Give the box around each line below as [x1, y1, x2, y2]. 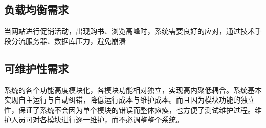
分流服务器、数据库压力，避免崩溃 [11, 35, 126, 46]
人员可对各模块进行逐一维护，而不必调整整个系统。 [11, 114, 183, 125]
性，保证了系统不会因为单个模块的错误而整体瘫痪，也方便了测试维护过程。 [4, 104, 255, 115]
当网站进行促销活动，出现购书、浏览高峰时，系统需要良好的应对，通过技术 [4, 25, 255, 36]
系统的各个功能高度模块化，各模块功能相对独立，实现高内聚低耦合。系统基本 [4, 84, 262, 95]
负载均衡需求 [4, 2, 69, 17]
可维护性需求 [4, 60, 69, 76]
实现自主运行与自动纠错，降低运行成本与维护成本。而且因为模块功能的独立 [4, 94, 255, 105]
